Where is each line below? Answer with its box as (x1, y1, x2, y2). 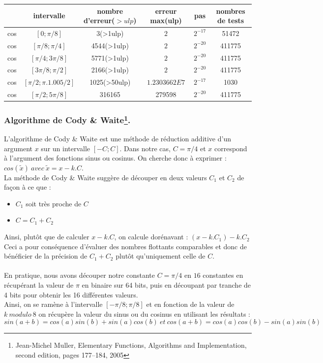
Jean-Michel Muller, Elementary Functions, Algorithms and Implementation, (15, 340, 247, 350)
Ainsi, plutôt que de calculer (4, 231, 89, 242)
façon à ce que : (4, 182, 51, 192)
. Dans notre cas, (119, 143, 171, 153)
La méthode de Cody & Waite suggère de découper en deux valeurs (4, 172, 207, 182)
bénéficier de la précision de (4, 251, 88, 261)
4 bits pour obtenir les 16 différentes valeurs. (4, 289, 138, 299)
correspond (214, 143, 247, 153)
